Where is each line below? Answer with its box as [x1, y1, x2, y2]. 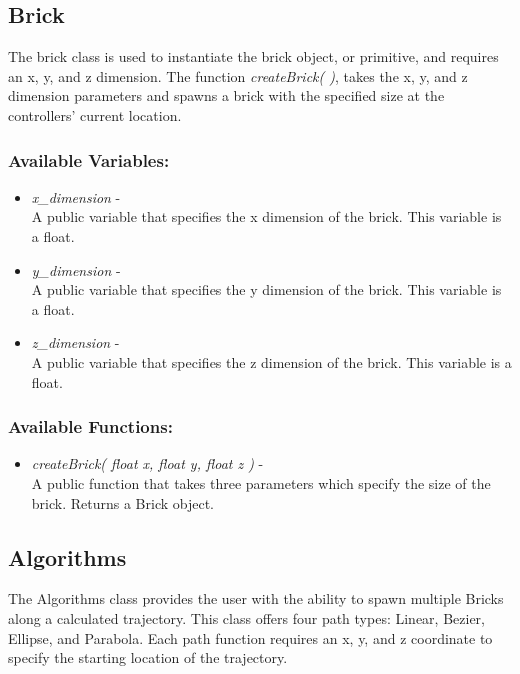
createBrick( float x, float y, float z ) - [31, 453, 264, 474]
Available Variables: [8, 147, 170, 172]
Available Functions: [8, 414, 173, 439]
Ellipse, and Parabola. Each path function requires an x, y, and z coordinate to [8, 627, 493, 648]
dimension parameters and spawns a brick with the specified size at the [8, 85, 445, 106]
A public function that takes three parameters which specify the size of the [31, 472, 491, 493]
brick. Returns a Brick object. [31, 492, 214, 513]
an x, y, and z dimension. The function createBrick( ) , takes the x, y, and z [8, 65, 468, 86]
